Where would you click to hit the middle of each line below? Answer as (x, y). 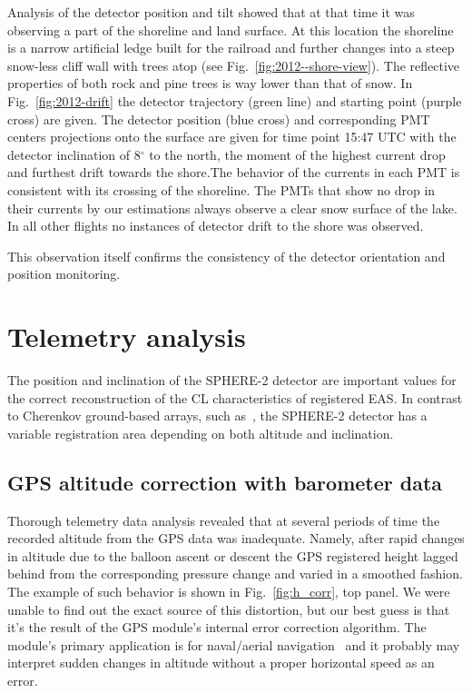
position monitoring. (64, 274)
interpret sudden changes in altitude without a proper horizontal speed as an (221, 663)
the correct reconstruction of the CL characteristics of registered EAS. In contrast (235, 397)
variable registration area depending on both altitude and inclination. (201, 433)
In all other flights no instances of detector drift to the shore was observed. (216, 226)
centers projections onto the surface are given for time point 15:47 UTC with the (232, 137)
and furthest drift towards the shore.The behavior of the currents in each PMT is (234, 172)
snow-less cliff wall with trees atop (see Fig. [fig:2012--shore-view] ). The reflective (234, 65)
